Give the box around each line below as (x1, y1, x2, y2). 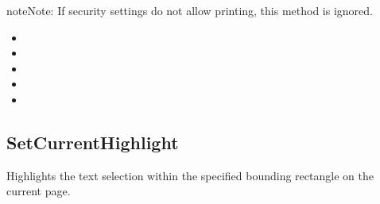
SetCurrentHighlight (6, 129, 179, 154)
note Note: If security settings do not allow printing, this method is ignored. (6, 2, 373, 18)
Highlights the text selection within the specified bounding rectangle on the (6, 167, 374, 183)
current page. (6, 183, 71, 199)
